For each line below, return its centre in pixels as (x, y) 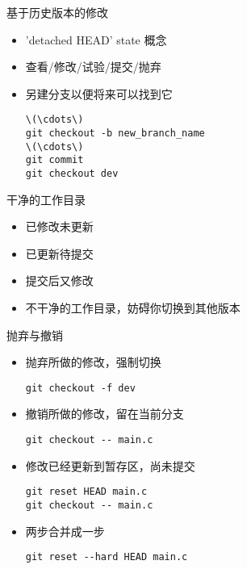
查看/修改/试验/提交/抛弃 (93, 67)
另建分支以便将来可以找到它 (99, 93)
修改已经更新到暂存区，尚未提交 (110, 465)
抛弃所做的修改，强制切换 (93, 362)
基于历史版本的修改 (57, 12)
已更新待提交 (59, 253)
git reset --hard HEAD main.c (107, 557)
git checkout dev (72, 174)
